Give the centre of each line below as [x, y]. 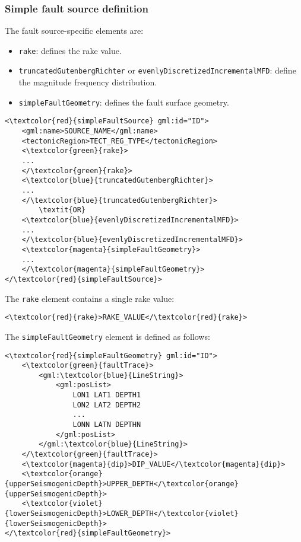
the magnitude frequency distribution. [88, 82]
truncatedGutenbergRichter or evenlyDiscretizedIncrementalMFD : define [157, 70]
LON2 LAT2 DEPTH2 [107, 405]
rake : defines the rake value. [70, 50]
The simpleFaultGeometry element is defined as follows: [107, 336]
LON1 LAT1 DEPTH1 [107, 395]
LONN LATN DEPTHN [107, 425]
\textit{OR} [62, 210]
